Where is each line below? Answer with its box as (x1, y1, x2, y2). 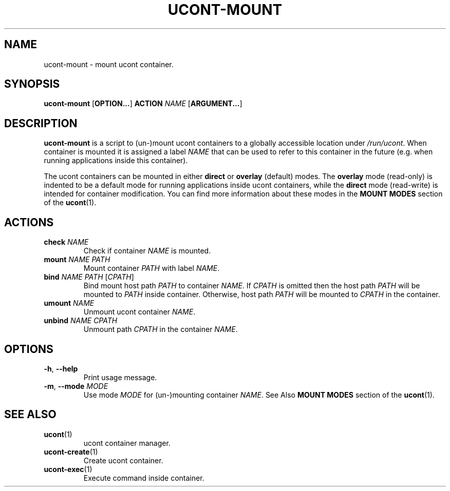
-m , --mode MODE (44, 381, 108, 390)
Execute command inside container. (83, 473, 204, 482)
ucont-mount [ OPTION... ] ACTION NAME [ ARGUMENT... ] (44, 99, 242, 108)
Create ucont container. (83, 456, 163, 465)
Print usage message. (83, 372, 157, 382)
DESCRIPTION (4, 116, 78, 130)
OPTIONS (4, 342, 53, 356)
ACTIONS (4, 215, 54, 229)
